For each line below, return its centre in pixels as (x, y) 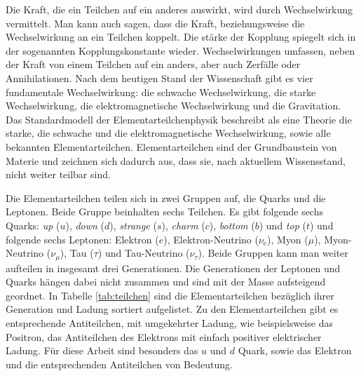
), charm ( (183, 225)
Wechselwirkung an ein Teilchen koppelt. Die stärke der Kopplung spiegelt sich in (181, 37)
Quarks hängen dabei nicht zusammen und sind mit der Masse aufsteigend (166, 282)
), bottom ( (232, 225)
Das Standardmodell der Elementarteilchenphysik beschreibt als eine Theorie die (179, 119)
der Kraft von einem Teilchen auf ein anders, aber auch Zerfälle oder (153, 64)
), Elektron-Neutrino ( (211, 239)
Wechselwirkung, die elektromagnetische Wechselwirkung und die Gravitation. (173, 106)
